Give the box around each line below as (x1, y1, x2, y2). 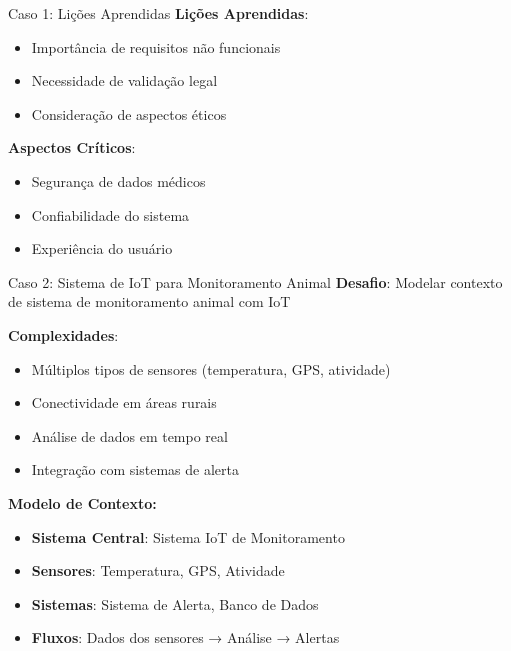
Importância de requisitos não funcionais (31, 36, 281, 57)
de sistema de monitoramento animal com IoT (8, 291, 291, 312)
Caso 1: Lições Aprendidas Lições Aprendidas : (8, 3, 309, 23)
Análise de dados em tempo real (31, 425, 228, 446)
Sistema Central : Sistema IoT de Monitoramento (31, 526, 345, 547)
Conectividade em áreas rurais (31, 392, 217, 413)
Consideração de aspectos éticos (31, 103, 227, 124)
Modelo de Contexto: (8, 492, 157, 513)
